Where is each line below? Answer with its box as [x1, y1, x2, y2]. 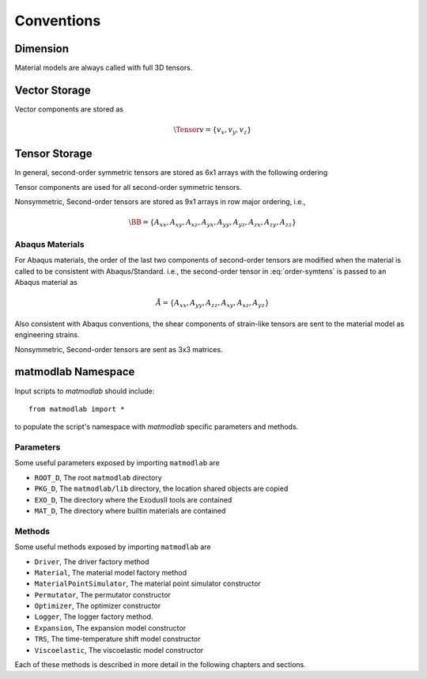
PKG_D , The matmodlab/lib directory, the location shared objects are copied [34, 484, 289, 494]
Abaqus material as [14, 278, 78, 287]
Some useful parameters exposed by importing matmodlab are [14, 458, 221, 468]
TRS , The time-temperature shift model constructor [34, 634, 201, 644]
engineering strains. [14, 330, 80, 339]
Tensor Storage [14, 147, 93, 161]
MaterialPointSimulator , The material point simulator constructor [34, 578, 261, 589]
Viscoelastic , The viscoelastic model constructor [34, 645, 204, 654]
